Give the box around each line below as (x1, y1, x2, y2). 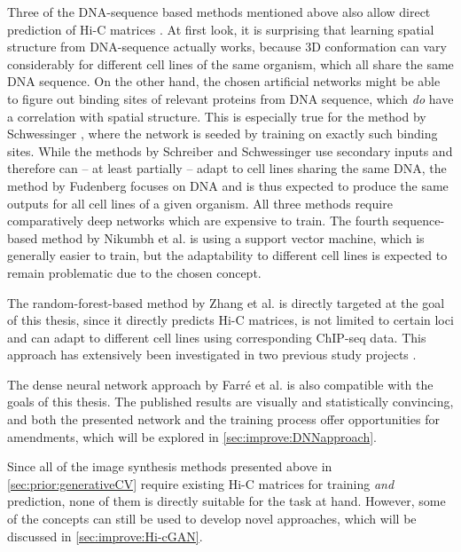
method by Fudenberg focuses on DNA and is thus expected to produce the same (7, 176, 449, 194)
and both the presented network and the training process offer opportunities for (7, 410, 440, 429)
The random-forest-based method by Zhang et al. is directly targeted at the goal (7, 293, 445, 311)
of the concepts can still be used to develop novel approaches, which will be (7, 509, 417, 528)
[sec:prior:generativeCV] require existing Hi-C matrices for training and (7, 474, 395, 493)
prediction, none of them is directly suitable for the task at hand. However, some (7, 492, 446, 510)
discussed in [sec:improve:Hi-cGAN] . (7, 526, 203, 545)
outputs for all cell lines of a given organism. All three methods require (7, 193, 393, 212)
